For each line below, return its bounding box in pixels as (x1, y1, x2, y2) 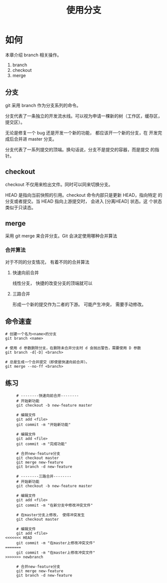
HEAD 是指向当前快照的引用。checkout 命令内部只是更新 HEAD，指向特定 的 (5, 192, 163, 198)
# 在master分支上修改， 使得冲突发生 (16, 513, 85, 518)
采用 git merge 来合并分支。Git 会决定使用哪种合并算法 (5, 233, 117, 239)
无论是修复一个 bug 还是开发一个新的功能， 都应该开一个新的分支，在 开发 (5, 130, 158, 136)
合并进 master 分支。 (13, 136, 57, 142)
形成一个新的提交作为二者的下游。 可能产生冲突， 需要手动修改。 (12, 301, 146, 307)
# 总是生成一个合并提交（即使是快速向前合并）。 (5, 360, 90, 365)
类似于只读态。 (5, 204, 36, 210)
